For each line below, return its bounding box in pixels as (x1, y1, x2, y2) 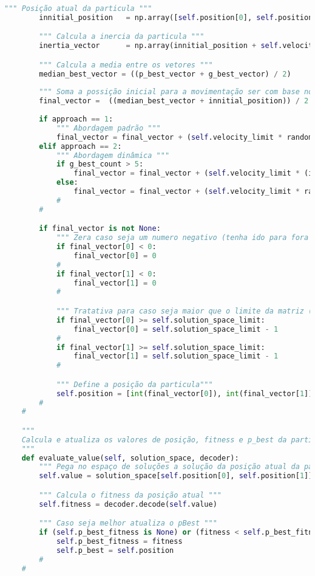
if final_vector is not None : (39, 224, 161, 233)
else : (56, 178, 78, 187)
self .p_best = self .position (56, 546, 174, 555)
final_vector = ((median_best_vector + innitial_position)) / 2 (39, 97, 309, 106)
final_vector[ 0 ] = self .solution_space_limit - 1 (73, 324, 279, 334)
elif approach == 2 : (39, 142, 122, 151)
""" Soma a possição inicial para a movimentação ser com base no (39, 87, 313, 97)
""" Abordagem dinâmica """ (56, 151, 170, 160)
